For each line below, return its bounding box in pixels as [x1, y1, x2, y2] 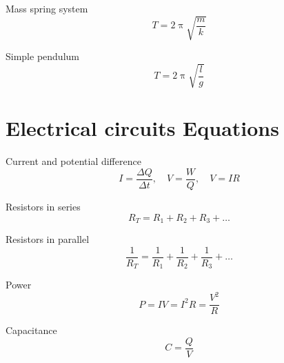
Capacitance [6, 323, 57, 337]
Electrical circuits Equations [6, 114, 279, 142]
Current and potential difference [6, 154, 141, 168]
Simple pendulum [6, 49, 79, 63]
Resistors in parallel [6, 232, 90, 246]
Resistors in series [6, 199, 81, 214]
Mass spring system [6, 1, 88, 15]
